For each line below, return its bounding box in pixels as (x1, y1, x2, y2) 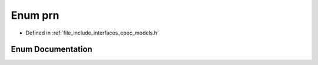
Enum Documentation (11, 45, 92, 54)
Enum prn (11, 9, 59, 22)
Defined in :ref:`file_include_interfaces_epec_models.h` (25, 29, 159, 36)
